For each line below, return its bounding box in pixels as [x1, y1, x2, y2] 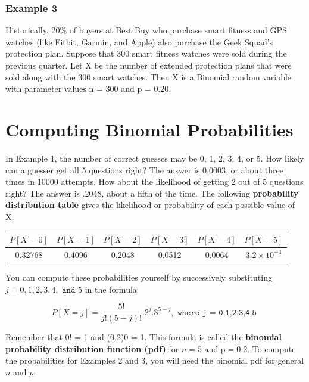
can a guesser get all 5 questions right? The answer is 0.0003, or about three [5, 163, 283, 176]
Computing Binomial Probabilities [5, 117, 294, 141]
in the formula [85, 282, 137, 295]
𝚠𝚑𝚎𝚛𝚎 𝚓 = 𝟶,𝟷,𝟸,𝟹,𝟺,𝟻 [177, 308, 257, 317]
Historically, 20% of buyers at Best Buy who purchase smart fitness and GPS [5, 24, 287, 36]
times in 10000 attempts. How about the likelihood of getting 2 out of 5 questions [5, 175, 304, 188]
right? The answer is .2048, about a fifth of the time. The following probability [5, 187, 299, 199]
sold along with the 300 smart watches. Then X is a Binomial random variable [5, 70, 292, 83]
